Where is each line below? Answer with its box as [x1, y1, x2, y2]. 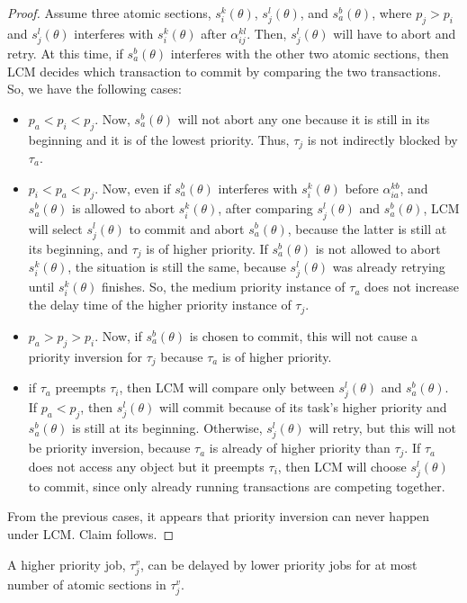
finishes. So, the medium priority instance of [102, 277, 346, 296]
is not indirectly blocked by [307, 130, 458, 148]
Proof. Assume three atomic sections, [7, 4, 211, 22]
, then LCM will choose [277, 456, 407, 475]
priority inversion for [28, 346, 143, 365]
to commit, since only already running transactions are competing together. [28, 476, 445, 495]
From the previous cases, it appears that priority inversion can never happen [7, 507, 430, 526]
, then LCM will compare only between [119, 378, 335, 397]
